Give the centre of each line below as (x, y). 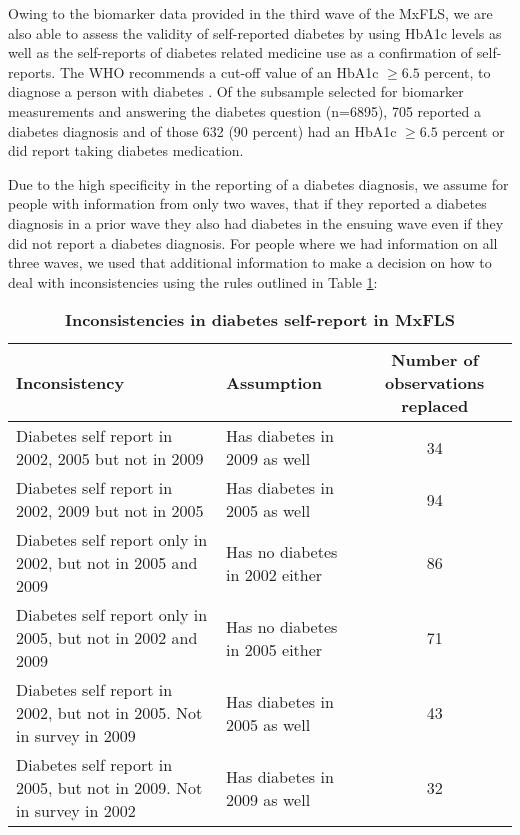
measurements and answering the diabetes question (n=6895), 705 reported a (245, 110)
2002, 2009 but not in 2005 (110, 511)
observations (435, 383)
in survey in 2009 (76, 736)
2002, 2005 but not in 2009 (110, 459)
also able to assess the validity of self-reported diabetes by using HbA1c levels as (255, 32)
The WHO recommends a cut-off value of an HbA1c (219, 71)
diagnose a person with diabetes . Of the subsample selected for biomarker (236, 91)
